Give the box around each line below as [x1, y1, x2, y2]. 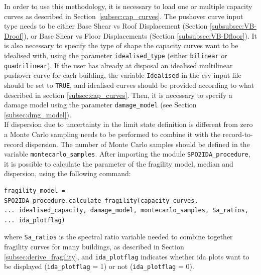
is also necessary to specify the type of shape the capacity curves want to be [4, 40, 238, 51]
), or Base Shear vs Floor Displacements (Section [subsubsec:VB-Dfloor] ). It [24, 30, 257, 41]
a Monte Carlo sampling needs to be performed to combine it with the [4, 129, 221, 140]
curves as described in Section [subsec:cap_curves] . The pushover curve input [4, 11, 243, 21]
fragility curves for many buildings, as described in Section [4, 241, 184, 252]
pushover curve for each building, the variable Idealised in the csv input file [4, 70, 241, 80]
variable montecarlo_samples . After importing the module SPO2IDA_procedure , [4, 149, 250, 159]
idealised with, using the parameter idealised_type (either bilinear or [4, 50, 227, 60]
